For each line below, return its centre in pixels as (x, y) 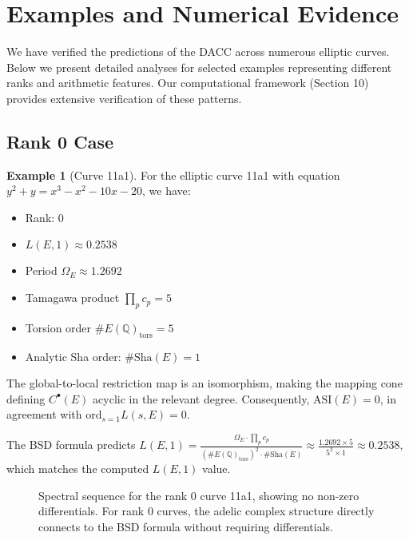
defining (26, 398)
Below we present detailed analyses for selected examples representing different (199, 67)
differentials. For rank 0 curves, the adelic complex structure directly (206, 511)
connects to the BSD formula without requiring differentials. (186, 526)
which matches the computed (78, 469)
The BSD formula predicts (71, 445)
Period (41, 270)
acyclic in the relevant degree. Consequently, (201, 398)
